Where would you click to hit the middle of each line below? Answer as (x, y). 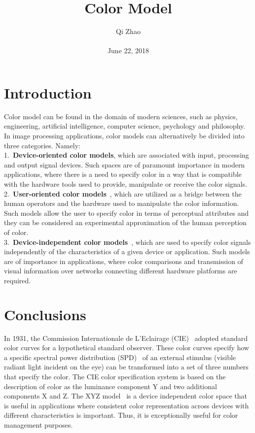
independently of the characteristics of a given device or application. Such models (127, 251)
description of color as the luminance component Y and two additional (110, 386)
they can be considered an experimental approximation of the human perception (125, 222)
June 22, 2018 (128, 50)
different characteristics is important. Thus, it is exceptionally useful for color (121, 415)
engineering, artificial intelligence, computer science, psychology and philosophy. (125, 126)
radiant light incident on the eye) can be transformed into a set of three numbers (126, 367)
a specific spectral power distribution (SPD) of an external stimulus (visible (120, 357)
